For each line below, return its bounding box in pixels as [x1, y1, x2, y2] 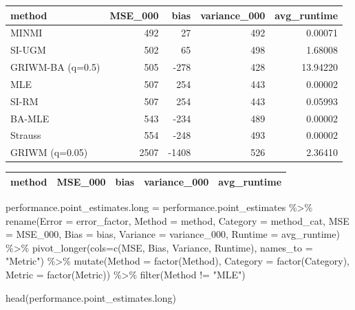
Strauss [10, 128, 41, 142]
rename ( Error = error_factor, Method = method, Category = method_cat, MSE [6, 213, 349, 228]
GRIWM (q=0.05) [10, 145, 88, 159]
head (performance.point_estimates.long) [6, 290, 176, 305]
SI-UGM [10, 43, 46, 57]
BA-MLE [10, 111, 50, 125]
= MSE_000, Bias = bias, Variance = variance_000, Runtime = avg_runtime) [6, 227, 340, 241]
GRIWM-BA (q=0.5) [10, 60, 100, 74]
